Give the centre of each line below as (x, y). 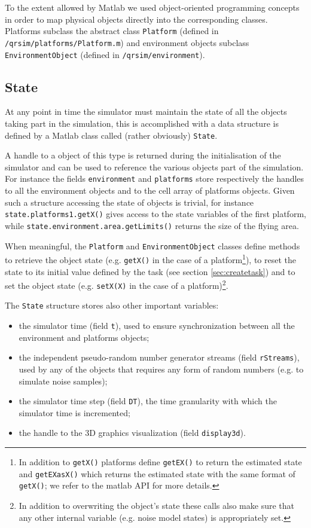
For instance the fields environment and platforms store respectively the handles (155, 178)
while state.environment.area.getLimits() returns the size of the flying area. (152, 225)
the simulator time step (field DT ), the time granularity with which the (148, 401)
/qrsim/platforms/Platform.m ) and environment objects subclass (127, 42)
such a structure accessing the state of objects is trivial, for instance (129, 202)
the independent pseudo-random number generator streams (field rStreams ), (159, 357)
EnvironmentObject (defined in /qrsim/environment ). (105, 54)
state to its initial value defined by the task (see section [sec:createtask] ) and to (150, 271)
